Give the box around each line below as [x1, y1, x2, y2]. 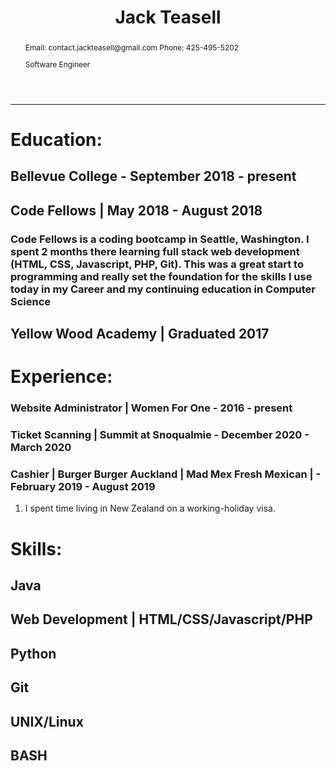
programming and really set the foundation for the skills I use [10, 269, 313, 283]
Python [10, 645, 57, 662]
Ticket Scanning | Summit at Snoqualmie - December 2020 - [10, 428, 310, 442]
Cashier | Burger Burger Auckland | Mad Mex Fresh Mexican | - [10, 467, 322, 481]
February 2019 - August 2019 [10, 480, 156, 494]
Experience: [10, 366, 113, 388]
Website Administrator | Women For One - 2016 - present [10, 401, 293, 415]
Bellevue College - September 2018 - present [10, 168, 297, 185]
